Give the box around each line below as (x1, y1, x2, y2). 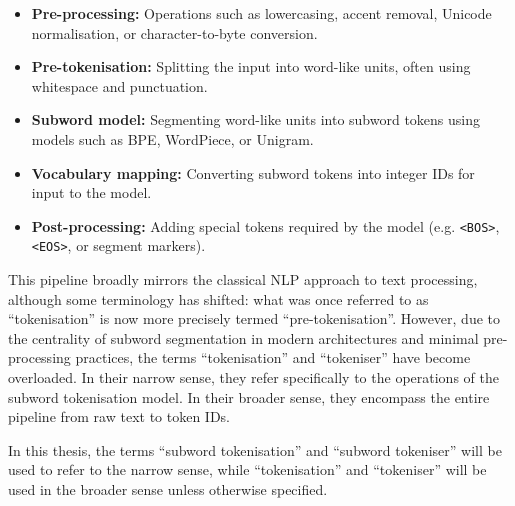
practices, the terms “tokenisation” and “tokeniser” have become (75, 347, 471, 368)
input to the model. (31, 182, 152, 203)
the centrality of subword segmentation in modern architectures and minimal (8, 327, 479, 348)
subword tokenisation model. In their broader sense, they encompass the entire (8, 386, 490, 407)
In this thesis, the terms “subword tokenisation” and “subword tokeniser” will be (8, 439, 502, 460)
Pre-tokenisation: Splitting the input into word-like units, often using (31, 56, 471, 77)
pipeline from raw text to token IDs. (8, 406, 231, 427)
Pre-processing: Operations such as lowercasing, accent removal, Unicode (31, 3, 492, 23)
